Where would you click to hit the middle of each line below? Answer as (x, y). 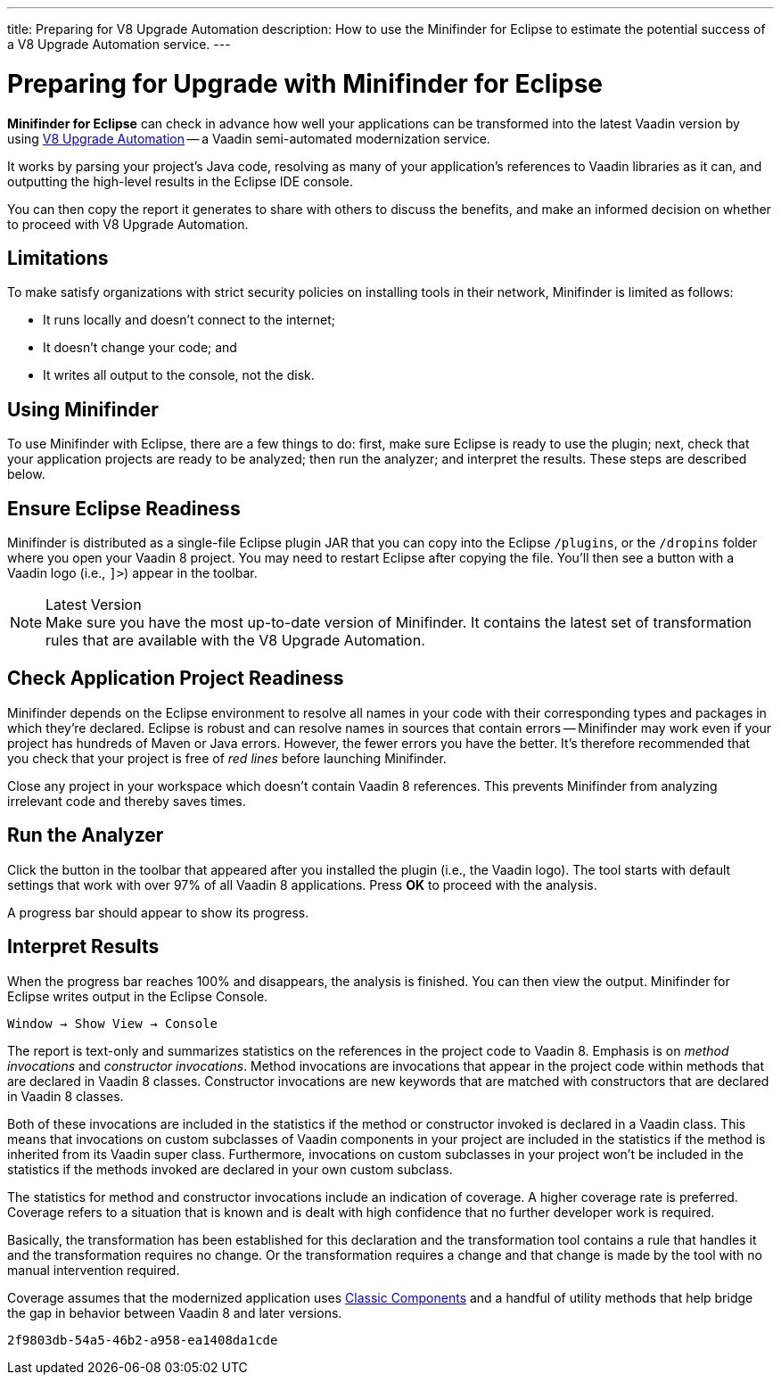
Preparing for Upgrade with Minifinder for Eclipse (305, 83)
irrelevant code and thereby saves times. (127, 801)
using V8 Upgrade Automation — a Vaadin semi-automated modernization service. (249, 138)
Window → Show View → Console (113, 1023)
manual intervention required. (94, 1270)
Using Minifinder (83, 409)
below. (26, 474)
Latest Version (94, 605)
